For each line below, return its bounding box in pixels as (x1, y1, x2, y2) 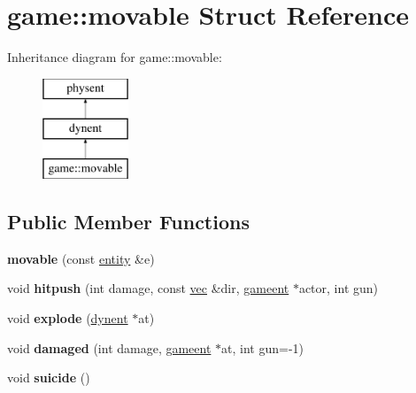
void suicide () (7, 368, 90, 387)
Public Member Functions (7, 208, 250, 235)
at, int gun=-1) (221, 338, 304, 357)
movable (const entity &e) (7, 249, 155, 267)
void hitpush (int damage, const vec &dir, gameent (7, 279, 289, 297)
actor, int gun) (298, 279, 379, 297)
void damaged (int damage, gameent (7, 338, 212, 357)
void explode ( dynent (7, 309, 128, 327)
